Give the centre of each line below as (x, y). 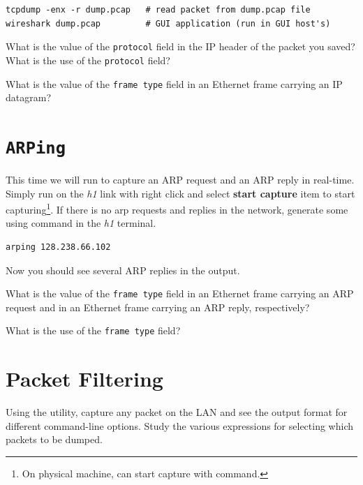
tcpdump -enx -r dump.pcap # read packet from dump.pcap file (158, 10)
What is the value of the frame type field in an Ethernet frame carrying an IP (174, 83)
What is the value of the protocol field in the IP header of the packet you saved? (180, 46)
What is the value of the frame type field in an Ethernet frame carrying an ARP (180, 293)
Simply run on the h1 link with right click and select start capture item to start (180, 193)
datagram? (28, 97)
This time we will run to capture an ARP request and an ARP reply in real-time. (180, 179)
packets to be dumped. (54, 439)
